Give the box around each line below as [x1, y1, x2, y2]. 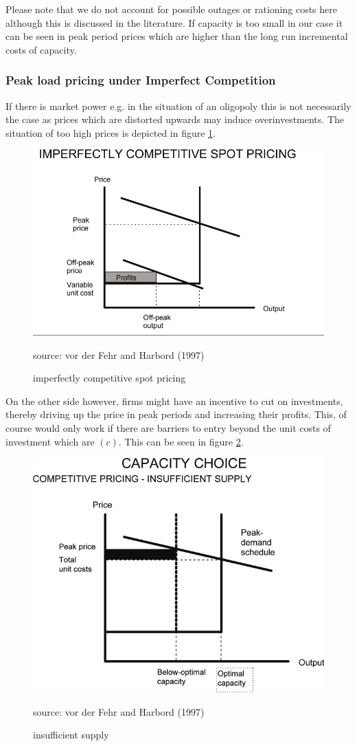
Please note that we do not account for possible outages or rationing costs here [5, 2, 337, 16]
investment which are [5, 434, 95, 448]
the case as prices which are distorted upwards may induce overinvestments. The [5, 112, 344, 127]
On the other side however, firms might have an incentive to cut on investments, [5, 393, 343, 408]
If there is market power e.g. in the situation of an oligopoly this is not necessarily [5, 98, 352, 113]
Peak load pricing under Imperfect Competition [5, 72, 276, 89]
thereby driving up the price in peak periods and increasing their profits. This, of [5, 407, 347, 421]
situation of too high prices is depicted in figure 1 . [5, 125, 216, 140]
